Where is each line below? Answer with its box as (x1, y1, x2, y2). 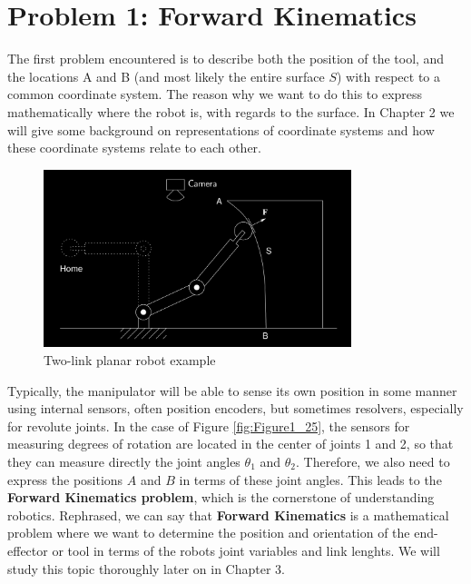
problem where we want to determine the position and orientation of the (7, 523, 410, 542)
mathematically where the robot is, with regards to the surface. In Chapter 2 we (7, 102, 455, 121)
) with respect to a (336, 66, 441, 85)
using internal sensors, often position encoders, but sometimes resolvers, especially (7, 399, 464, 418)
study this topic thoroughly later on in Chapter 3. (7, 559, 285, 578)
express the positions (7, 470, 123, 489)
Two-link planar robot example (44, 351, 216, 370)
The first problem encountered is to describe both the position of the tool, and (7, 49, 445, 68)
